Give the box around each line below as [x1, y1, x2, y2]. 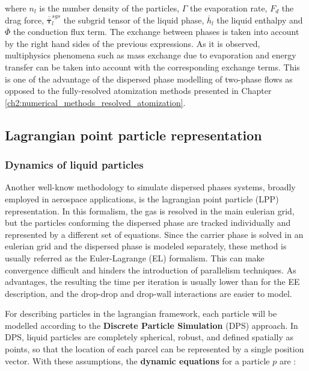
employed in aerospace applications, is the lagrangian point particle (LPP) [5, 192, 279, 205]
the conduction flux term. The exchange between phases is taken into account [13, 25, 299, 38]
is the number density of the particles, [39, 2, 180, 14]
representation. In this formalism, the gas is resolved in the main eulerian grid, [5, 204, 295, 217]
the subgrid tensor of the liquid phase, [63, 13, 204, 26]
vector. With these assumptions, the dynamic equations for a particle [5, 354, 270, 367]
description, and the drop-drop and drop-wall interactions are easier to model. [5, 287, 292, 299]
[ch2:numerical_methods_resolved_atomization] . [5, 96, 186, 108]
